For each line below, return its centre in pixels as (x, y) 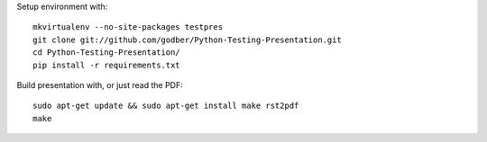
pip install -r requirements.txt (106, 65)
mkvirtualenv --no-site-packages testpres (128, 27)
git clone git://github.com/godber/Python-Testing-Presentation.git (187, 40)
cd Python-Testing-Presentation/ (106, 53)
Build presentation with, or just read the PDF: (100, 84)
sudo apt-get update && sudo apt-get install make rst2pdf (166, 106)
